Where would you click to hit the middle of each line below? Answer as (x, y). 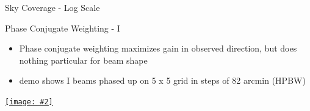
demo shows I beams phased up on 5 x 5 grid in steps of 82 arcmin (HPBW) (162, 80)
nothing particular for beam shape (83, 60)
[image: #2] (29, 102)
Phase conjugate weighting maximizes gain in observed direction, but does (158, 48)
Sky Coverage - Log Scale (52, 7)
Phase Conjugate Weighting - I (63, 28)
